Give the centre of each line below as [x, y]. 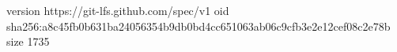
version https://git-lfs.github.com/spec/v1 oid [118, 10]
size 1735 [28, 41]
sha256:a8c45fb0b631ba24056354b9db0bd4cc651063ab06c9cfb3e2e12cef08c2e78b [198, 26]
